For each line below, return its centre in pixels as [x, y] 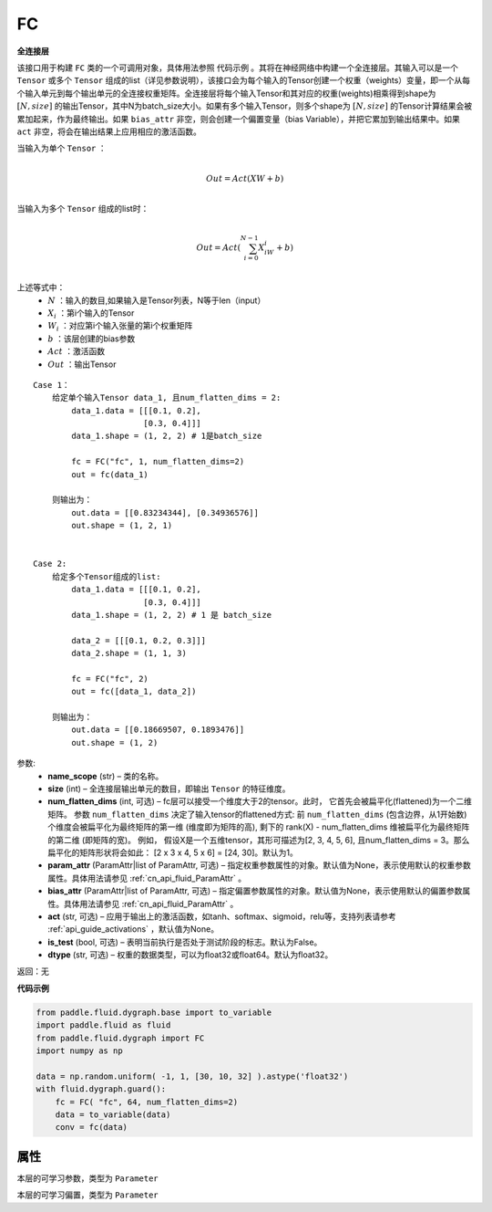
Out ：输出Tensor [82, 364]
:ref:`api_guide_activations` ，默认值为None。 [133, 929]
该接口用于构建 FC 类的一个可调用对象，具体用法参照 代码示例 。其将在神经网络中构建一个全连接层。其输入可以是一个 [238, 68]
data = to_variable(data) [113, 1114]
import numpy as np [79, 1051]
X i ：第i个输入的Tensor [91, 313]
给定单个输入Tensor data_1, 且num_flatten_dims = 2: [166, 398]
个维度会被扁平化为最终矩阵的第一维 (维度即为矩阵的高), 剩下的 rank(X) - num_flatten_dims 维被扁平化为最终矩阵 [259, 827]
